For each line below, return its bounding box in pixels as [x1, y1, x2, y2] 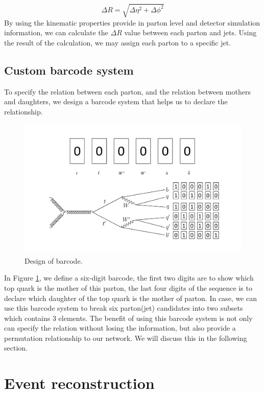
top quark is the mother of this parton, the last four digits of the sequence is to [4, 282, 252, 293]
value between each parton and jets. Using [124, 27, 257, 38]
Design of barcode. [25, 255, 83, 266]
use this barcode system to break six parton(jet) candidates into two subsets [4, 303, 243, 313]
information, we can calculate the [4, 27, 108, 38]
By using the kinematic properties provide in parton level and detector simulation [4, 17, 260, 28]
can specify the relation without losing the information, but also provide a [4, 322, 236, 333]
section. [4, 342, 28, 353]
